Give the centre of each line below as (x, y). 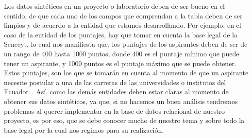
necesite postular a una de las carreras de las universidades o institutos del (115, 82)
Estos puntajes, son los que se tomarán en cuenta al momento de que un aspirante (126, 73)
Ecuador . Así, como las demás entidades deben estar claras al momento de (116, 92)
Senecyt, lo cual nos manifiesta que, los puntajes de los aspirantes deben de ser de (126, 44)
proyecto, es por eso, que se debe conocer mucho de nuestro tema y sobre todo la (124, 120)
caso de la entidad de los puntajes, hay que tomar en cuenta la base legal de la (121, 34)
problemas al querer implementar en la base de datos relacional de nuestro (115, 111)
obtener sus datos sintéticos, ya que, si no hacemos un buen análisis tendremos (121, 101)
